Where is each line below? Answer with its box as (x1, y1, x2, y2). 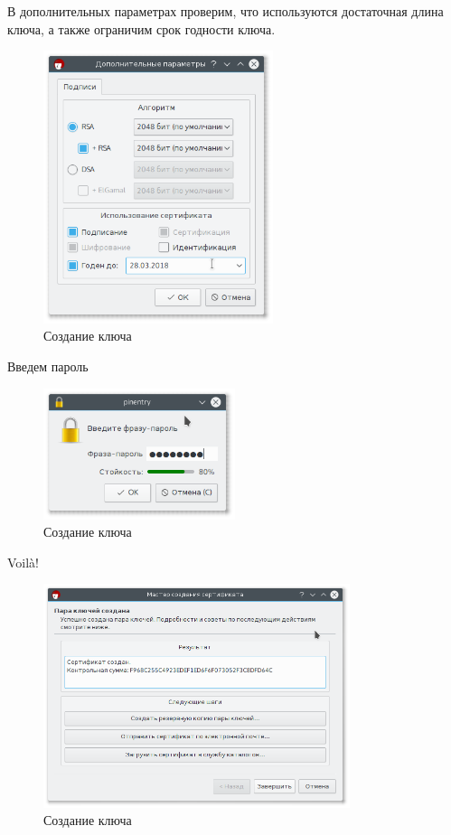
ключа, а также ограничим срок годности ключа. (7, 19, 276, 38)
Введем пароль (7, 356, 89, 375)
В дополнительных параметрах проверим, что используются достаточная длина (7, 2, 444, 20)
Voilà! (7, 552, 40, 571)
